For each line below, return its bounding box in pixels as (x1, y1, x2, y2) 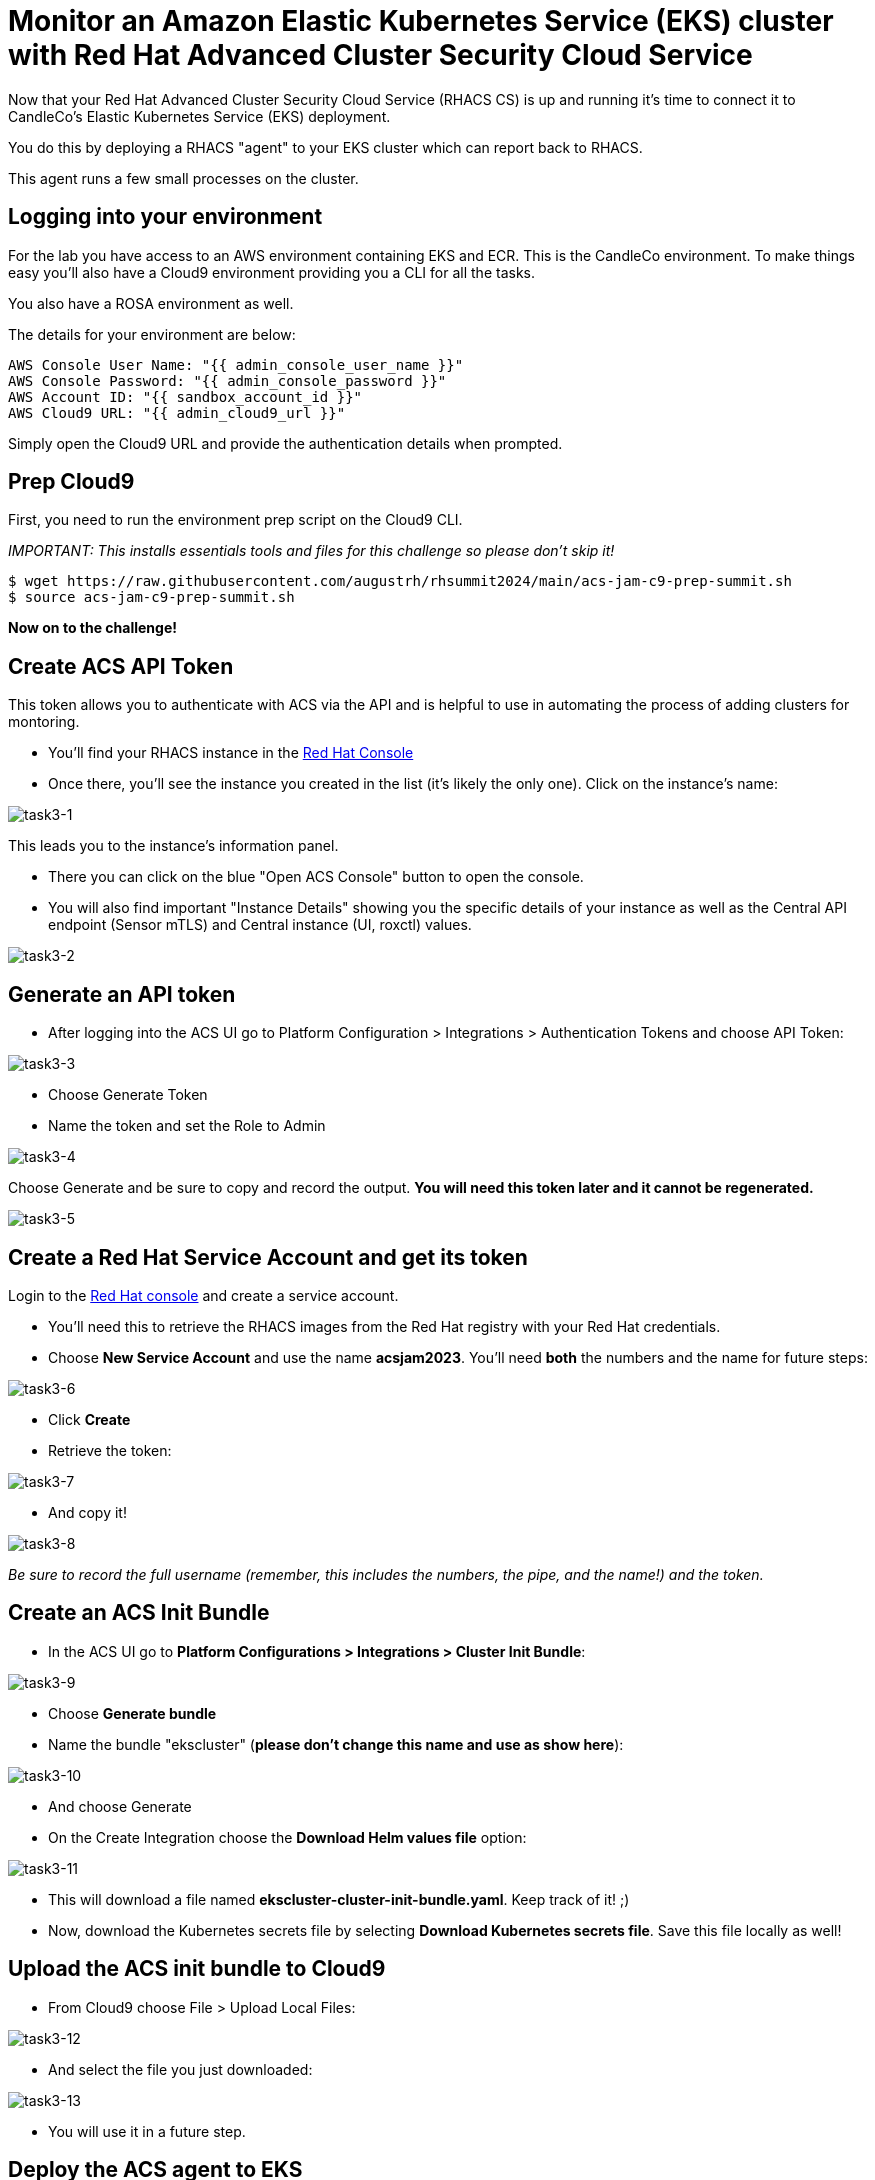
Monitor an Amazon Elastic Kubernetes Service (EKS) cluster (8, 4, 834, 38)
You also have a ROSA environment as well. (8, 294, 294, 312)
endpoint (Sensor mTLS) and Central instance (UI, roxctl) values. (48, 916, 472, 934)
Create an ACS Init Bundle (8, 1600, 270, 1626)
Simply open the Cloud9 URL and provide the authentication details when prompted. (8, 434, 563, 452)
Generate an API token (8, 981, 236, 1007)
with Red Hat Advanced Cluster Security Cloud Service (8, 38, 753, 72)
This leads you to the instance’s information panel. (8, 837, 339, 855)
